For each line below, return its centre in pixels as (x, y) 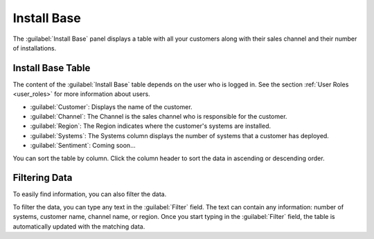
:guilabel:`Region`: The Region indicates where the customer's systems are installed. (151, 126)
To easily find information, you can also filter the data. (90, 194)
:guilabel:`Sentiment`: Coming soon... (83, 146)
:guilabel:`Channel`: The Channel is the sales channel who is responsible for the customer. (159, 117)
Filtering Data (43, 178)
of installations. (35, 48)
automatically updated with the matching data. (79, 226)
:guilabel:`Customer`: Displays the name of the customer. (112, 106)
